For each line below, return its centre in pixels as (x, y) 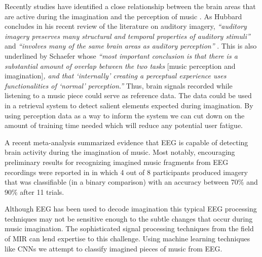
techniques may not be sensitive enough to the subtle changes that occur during (129, 218)
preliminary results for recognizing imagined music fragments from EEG (117, 162)
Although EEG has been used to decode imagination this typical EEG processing (131, 209)
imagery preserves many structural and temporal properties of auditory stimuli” (127, 36)
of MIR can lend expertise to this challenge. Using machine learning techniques (127, 239)
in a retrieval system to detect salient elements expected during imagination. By (129, 105)
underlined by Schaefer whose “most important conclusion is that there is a (121, 55)
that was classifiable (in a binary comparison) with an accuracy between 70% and (131, 182)
